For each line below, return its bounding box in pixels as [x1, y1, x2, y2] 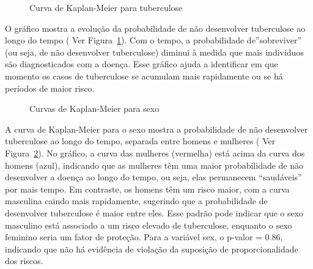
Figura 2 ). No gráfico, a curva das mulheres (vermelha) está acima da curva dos [5, 146, 305, 159]
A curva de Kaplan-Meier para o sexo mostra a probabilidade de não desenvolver [5, 122, 308, 135]
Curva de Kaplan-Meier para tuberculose [29, 1, 183, 13]
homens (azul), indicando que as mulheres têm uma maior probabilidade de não [5, 158, 304, 171]
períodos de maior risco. [5, 81, 95, 94]
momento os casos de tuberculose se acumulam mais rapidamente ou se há [5, 69, 283, 82]
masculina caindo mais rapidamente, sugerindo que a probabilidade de [5, 194, 268, 207]
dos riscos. [5, 254, 43, 267]
